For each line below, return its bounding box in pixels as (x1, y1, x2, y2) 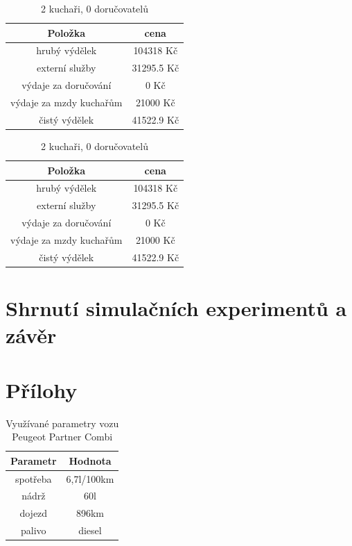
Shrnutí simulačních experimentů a (6, 294, 347, 322)
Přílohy (6, 375, 78, 404)
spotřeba (15, 471, 52, 486)
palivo (20, 523, 46, 538)
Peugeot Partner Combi (12, 429, 113, 444)
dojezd (19, 506, 48, 520)
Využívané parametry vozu (6, 415, 119, 430)
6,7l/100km (66, 471, 114, 486)
